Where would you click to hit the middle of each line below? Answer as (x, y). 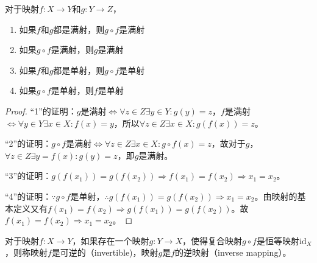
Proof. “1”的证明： (41, 110)
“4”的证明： (28, 196)
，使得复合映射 (212, 240)
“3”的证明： (28, 176)
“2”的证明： (28, 143)
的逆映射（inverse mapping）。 (233, 252)
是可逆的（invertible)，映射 (105, 252)
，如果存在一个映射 (111, 240)
